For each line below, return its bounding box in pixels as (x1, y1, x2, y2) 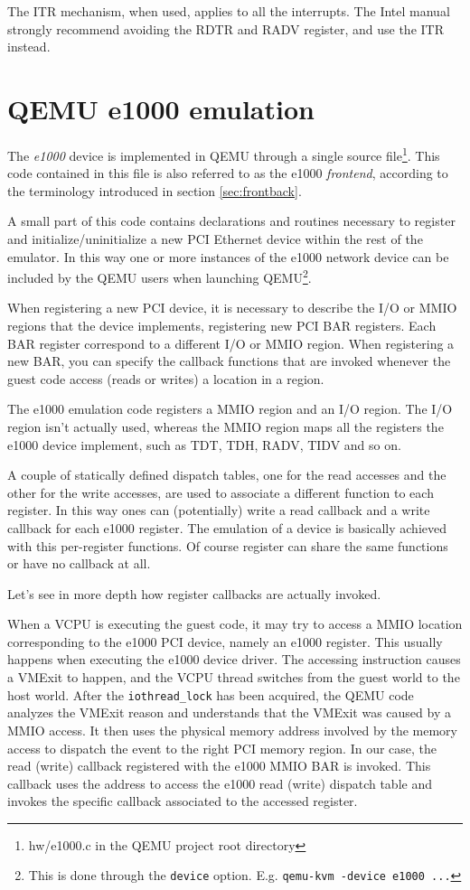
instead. (7, 37, 51, 56)
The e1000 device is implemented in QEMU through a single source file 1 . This (7, 143, 440, 164)
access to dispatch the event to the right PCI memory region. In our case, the (7, 738, 437, 757)
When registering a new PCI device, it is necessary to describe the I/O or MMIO (7, 298, 457, 317)
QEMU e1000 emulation (7, 89, 315, 126)
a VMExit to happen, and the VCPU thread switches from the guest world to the (7, 668, 460, 687)
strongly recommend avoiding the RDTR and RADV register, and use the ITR (7, 19, 444, 38)
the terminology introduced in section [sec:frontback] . (7, 181, 302, 200)
